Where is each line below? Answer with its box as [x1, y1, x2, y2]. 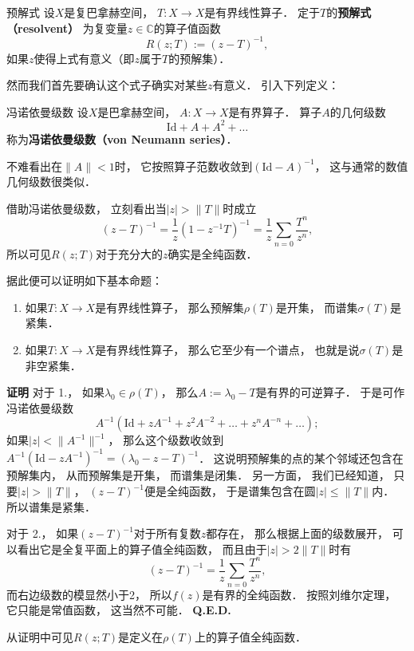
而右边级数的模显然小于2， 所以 [6, 586, 172, 602]
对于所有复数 [133, 525, 201, 542]
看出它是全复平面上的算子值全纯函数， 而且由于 [17, 540, 267, 557]
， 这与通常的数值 [314, 157, 408, 174]
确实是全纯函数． [168, 245, 258, 262]
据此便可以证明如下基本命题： [6, 272, 163, 289]
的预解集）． [168, 49, 231, 66]
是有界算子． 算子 [228, 103, 322, 120]
